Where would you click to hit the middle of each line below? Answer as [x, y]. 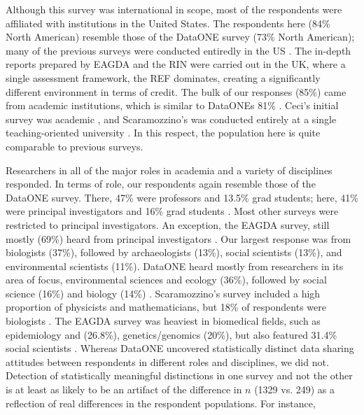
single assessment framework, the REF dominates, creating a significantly [163, 77]
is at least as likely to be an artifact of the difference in [124, 389]
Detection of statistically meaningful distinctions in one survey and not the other [179, 375]
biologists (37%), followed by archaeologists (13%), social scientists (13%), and [174, 252]
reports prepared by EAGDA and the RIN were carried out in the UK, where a [176, 64]
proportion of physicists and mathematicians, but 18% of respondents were [166, 307]
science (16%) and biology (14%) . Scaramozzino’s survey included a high [163, 293]
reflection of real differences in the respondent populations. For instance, [161, 403]
